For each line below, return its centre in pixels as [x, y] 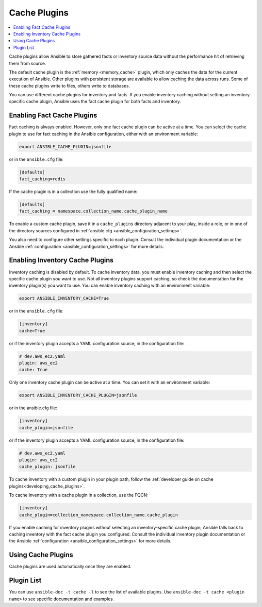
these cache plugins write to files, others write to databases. [69, 86]
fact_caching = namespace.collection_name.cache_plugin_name [93, 211]
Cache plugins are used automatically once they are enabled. [70, 567]
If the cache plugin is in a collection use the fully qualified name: [73, 191]
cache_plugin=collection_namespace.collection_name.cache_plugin [98, 515]
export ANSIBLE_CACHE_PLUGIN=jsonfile [65, 147]
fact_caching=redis [42, 179]
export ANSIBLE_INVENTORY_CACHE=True [64, 298]
